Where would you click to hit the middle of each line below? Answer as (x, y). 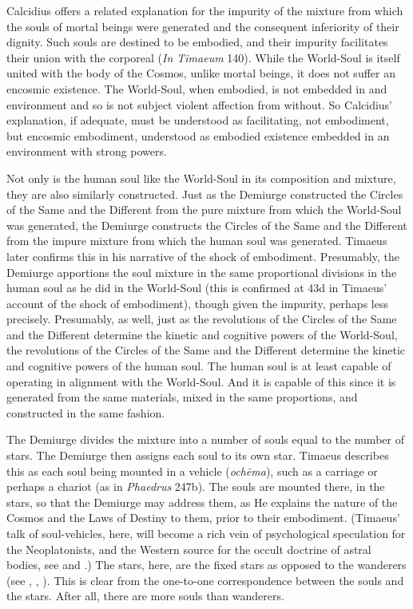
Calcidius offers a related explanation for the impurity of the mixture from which (205, 10)
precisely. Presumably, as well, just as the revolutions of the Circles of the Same (202, 319)
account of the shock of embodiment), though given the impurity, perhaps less (197, 303)
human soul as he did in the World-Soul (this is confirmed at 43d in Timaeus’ (197, 288)
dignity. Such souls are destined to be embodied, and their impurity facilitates (197, 42)
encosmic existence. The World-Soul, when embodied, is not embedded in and (197, 88)
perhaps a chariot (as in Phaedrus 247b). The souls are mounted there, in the (196, 486)
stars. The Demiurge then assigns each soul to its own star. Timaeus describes (198, 455)
